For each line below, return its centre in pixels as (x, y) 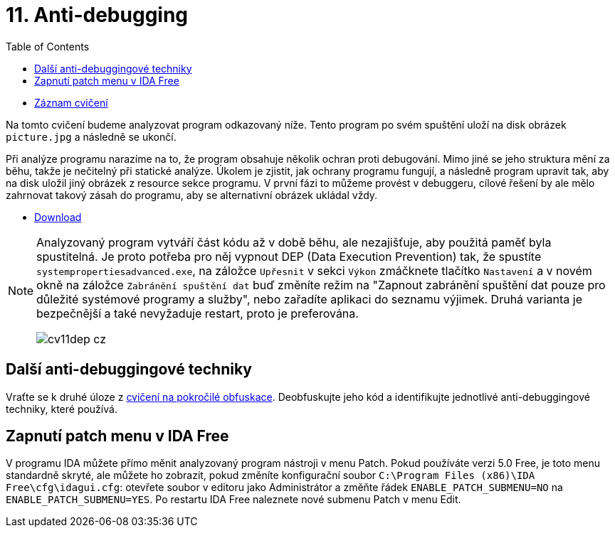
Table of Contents (48, 46)
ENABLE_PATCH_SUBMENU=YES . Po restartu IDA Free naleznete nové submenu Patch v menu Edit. (233, 500)
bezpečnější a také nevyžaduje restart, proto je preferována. (198, 313)
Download (58, 217)
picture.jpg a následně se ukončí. (91, 136)
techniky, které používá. (62, 409)
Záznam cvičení (71, 102)
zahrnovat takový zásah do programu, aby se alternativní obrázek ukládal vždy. (192, 195)
